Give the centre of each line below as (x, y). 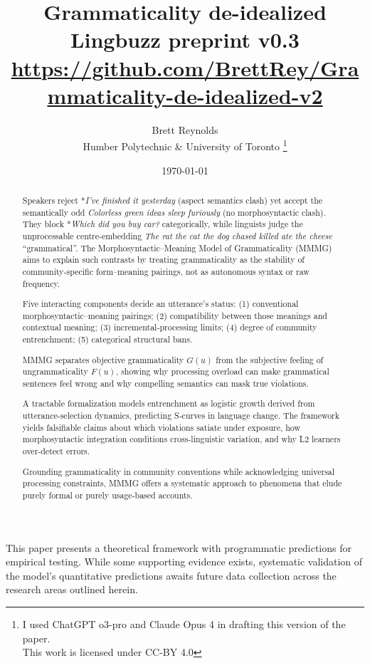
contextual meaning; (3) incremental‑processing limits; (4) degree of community (170, 327)
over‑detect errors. (56, 451)
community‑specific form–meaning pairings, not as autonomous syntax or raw (166, 271)
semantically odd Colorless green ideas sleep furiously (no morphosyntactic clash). (174, 212)
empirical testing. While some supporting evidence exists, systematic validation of (184, 562)
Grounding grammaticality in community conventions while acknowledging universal (179, 471)
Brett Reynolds (185, 129)
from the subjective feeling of (270, 359)
